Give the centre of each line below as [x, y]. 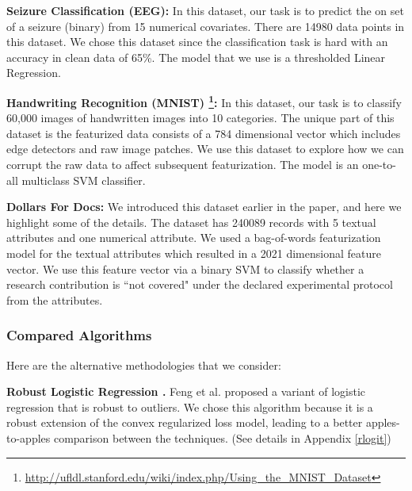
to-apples [29, 437]
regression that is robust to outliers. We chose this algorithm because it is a [190, 407]
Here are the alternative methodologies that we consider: [144, 364]
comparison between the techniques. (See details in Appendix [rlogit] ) [222, 437]
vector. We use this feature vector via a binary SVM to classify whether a [185, 269]
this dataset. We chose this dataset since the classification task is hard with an [197, 42]
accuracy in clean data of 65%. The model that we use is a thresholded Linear [196, 57]
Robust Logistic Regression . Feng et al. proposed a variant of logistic [186, 391]
